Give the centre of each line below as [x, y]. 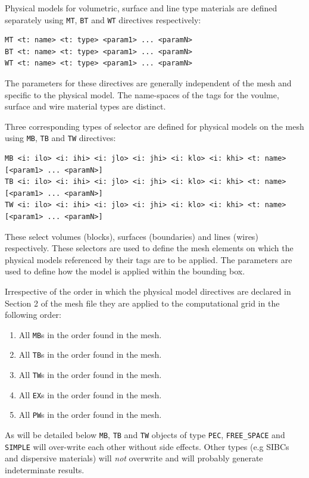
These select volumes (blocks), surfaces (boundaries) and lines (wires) [132, 236]
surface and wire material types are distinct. [85, 106]
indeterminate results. [45, 469]
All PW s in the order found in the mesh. [90, 415]
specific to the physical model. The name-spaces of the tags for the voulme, [142, 94]
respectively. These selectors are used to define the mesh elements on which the [149, 248]
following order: [33, 315]
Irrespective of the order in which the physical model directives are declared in [148, 291]
